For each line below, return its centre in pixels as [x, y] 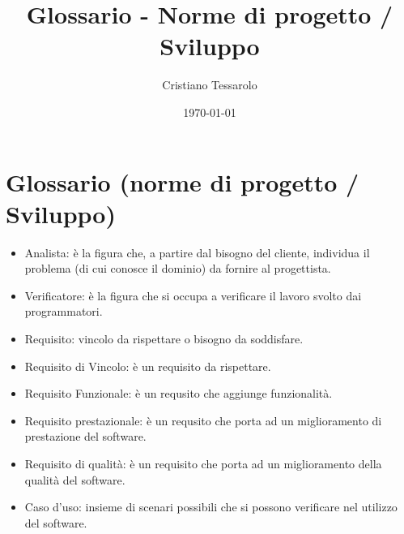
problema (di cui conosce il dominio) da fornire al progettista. [178, 268]
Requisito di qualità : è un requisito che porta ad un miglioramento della [203, 463]
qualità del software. [75, 479]
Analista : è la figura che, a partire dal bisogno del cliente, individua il [197, 252]
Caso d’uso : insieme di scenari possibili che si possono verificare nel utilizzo [211, 507]
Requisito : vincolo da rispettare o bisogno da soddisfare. [164, 338]
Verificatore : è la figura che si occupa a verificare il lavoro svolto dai [193, 295]
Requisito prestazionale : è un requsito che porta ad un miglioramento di [203, 420]
